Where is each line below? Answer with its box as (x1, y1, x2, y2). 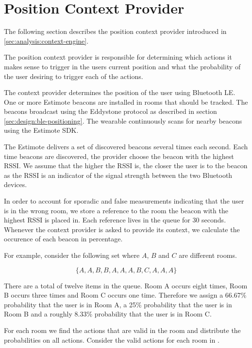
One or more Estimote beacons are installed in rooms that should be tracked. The (4, 96, 248, 107)
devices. (4, 179, 27, 190)
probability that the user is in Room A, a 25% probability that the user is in (4, 299, 232, 309)
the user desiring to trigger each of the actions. (4, 71, 143, 81)
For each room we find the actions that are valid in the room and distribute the (4, 325, 241, 335)
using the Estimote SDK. (4, 125, 79, 135)
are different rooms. (179, 250, 237, 260)
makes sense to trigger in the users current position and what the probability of (4, 61, 241, 71)
